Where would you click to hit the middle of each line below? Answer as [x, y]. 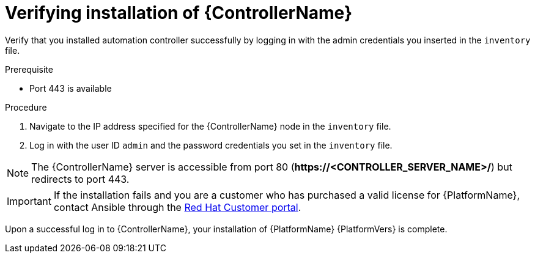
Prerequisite [29, 69]
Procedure [26, 107]
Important [29, 201]
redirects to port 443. [80, 179]
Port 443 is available [71, 88]
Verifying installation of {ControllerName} [179, 13]
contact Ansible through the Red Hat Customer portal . [177, 207]
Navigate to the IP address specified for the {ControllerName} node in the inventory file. [210, 126]
